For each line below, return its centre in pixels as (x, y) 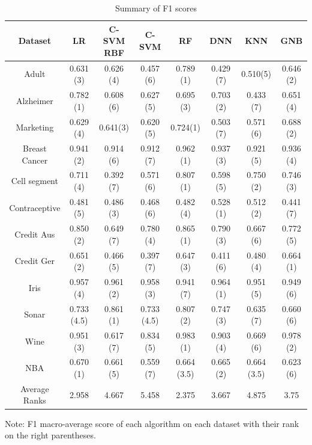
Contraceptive (35, 207)
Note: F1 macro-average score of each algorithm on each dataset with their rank (152, 423)
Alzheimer (34, 100)
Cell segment (34, 181)
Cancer (35, 160)
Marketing (35, 127)
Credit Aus (35, 234)
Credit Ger (34, 261)
